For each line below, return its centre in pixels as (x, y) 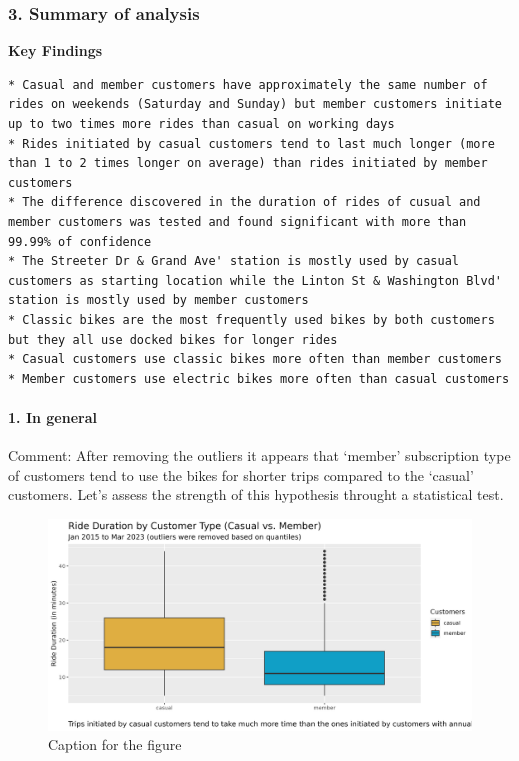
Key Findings (55, 50)
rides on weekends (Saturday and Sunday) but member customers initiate (255, 104)
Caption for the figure (115, 744)
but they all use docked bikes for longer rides (173, 339)
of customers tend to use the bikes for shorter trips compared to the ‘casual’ (241, 474)
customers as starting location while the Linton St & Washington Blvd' (255, 280)
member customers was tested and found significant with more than (237, 221)
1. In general (52, 416)
